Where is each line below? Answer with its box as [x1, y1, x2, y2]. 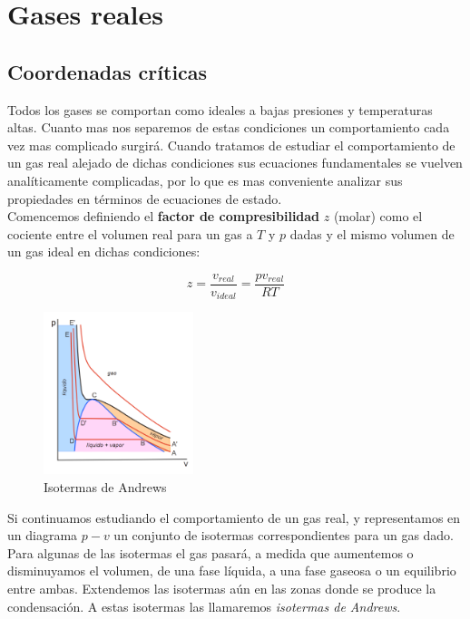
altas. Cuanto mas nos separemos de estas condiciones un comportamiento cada [7, 118, 450, 137]
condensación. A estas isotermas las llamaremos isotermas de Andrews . [7, 596, 401, 615]
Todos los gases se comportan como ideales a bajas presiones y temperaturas [7, 100, 433, 119]
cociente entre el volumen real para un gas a [7, 224, 253, 243]
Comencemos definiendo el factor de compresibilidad [7, 207, 320, 226]
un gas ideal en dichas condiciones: [7, 242, 201, 261]
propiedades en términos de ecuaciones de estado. [7, 189, 282, 208]
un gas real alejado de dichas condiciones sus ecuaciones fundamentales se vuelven [7, 153, 463, 172]
